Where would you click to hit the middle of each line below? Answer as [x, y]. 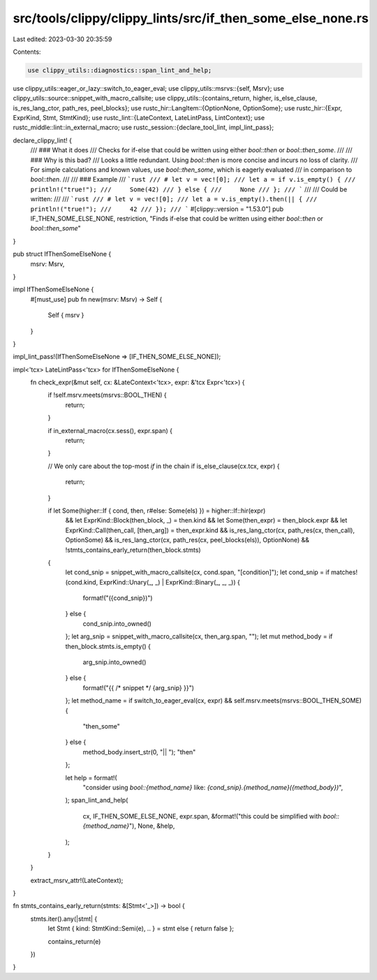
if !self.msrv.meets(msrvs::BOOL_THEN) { [107, 395]
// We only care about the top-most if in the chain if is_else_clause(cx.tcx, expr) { [164, 466]
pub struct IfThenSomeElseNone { [62, 254]
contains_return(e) [74, 941]
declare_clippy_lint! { [43, 140]
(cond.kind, [82, 582]
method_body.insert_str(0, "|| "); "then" [139, 752]
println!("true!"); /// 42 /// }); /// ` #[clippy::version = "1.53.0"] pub [157, 209]
